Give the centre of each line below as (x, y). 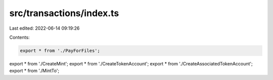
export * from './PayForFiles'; (60, 51)
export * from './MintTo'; (34, 71)
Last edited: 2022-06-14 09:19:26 (44, 28)
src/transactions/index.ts (64, 13)
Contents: (19, 37)
